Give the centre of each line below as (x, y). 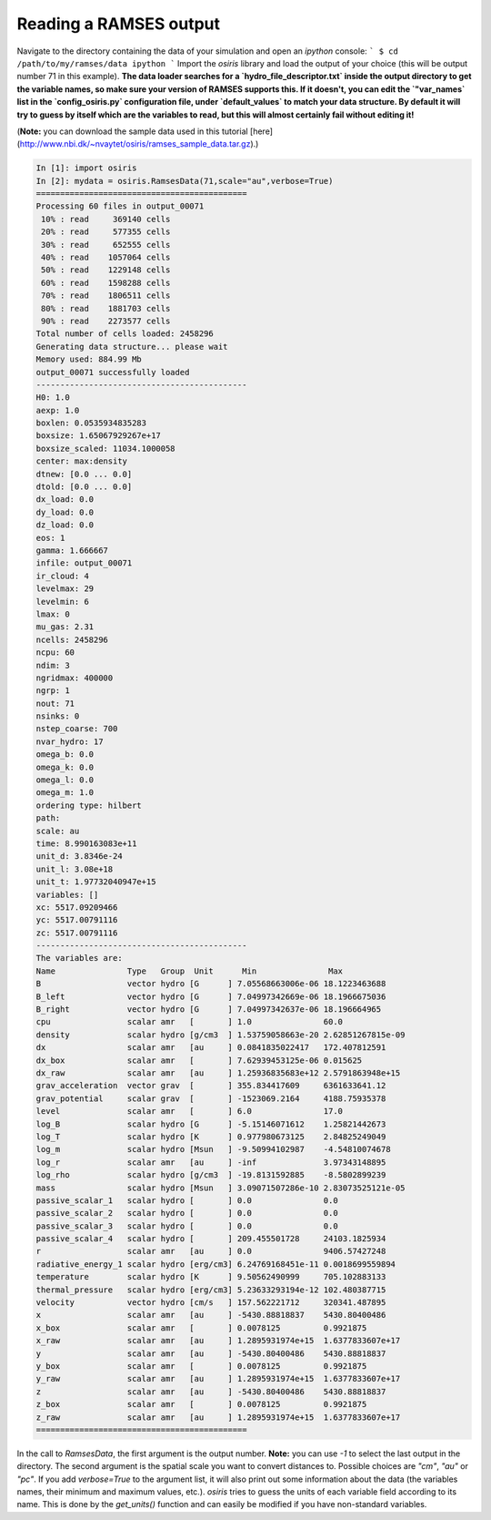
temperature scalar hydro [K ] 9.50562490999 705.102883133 (211, 1277)
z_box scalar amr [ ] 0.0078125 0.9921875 (201, 1404)
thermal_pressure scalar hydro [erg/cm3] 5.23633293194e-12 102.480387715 (211, 1290)
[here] (261, 131)
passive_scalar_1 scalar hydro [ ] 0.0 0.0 (187, 1200)
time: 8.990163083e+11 (86, 843)
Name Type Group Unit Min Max (190, 971)
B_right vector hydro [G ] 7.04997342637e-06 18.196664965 (209, 1010)
